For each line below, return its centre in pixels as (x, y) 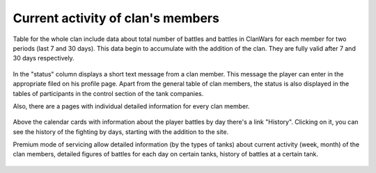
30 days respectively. (44, 58)
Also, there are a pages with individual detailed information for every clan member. (131, 106)
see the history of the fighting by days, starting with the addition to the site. (121, 131)
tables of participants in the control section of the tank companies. (108, 93)
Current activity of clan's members (116, 18)
